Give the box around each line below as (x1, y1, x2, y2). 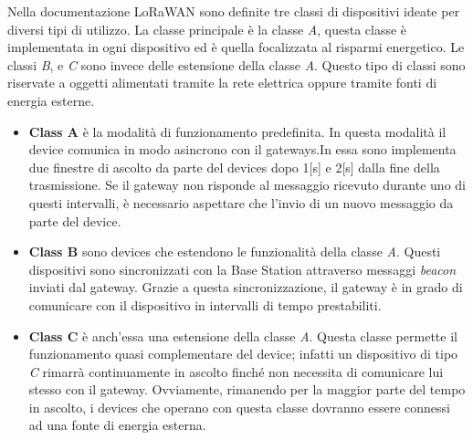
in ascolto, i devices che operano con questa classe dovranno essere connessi (28, 397, 450, 416)
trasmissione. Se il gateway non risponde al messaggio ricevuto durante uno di (28, 175, 466, 194)
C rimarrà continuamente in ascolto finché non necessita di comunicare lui (28, 361, 444, 381)
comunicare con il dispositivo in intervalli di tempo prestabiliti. (28, 295, 382, 314)
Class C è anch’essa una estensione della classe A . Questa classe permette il (28, 326, 457, 345)
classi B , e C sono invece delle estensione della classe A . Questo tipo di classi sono (7, 55, 466, 74)
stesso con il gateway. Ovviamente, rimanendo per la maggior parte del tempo (28, 380, 466, 399)
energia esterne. (7, 90, 95, 110)
